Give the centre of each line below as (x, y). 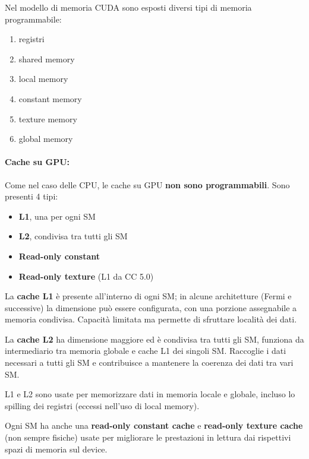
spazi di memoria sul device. (56, 449)
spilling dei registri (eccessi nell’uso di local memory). (102, 405)
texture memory (48, 118)
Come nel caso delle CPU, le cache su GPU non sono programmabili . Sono (147, 184)
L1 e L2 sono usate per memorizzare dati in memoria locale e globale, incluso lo (150, 394)
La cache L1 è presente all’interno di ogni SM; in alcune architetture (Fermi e (148, 296)
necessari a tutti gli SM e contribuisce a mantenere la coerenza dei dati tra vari (149, 363)
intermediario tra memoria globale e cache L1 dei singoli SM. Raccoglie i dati (146, 351)
